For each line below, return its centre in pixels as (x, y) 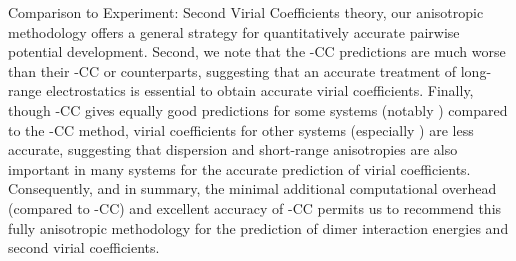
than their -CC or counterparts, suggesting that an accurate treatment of (232, 70)
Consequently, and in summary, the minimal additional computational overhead (252, 188)
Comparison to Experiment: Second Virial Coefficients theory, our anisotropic (246, 12)
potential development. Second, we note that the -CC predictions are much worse (257, 51)
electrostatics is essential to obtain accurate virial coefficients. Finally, (260, 90)
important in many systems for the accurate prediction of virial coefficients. (239, 168)
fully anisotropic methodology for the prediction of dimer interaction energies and (258, 227)
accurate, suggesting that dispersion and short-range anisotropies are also (233, 149)
